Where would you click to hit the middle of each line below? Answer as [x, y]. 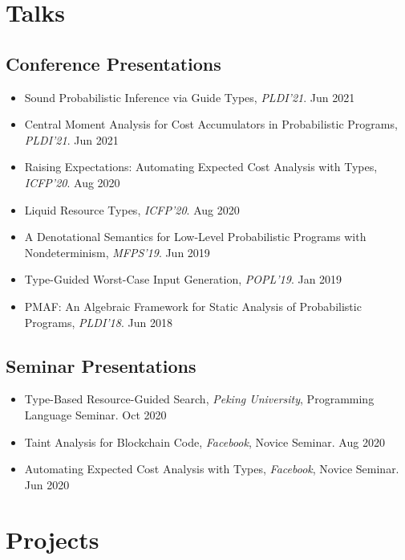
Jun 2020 [47, 484]
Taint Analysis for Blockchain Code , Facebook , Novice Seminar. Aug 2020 [205, 441]
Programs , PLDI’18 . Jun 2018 [98, 322]
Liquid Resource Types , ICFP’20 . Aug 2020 [132, 209]
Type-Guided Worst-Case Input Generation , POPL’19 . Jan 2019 [183, 279]
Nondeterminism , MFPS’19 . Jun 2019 [117, 252]
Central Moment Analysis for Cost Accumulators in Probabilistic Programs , [211, 124]
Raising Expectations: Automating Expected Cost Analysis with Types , [201, 167]
